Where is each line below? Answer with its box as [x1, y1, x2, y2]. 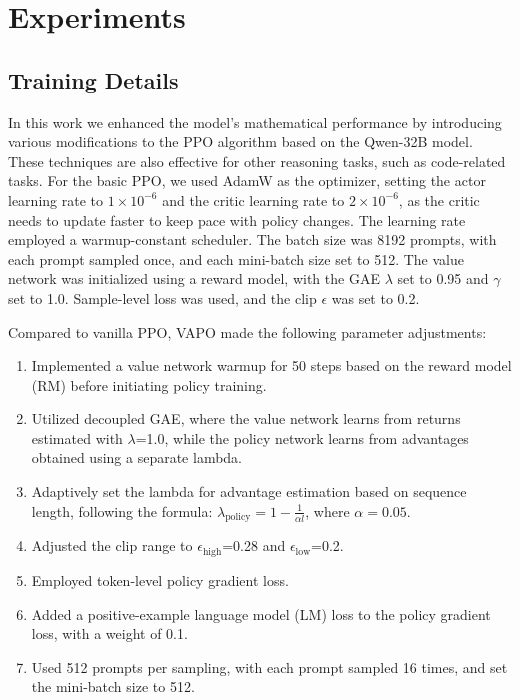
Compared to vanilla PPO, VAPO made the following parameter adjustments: [8, 321, 487, 342]
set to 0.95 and [397, 268, 489, 289]
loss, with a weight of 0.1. [31, 623, 188, 644]
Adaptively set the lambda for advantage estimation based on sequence [31, 481, 467, 502]
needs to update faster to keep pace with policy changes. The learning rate [8, 209, 466, 230]
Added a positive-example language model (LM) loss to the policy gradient [31, 603, 491, 624]
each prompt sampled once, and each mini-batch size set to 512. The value [8, 248, 464, 269]
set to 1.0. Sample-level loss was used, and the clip [8, 287, 317, 308]
